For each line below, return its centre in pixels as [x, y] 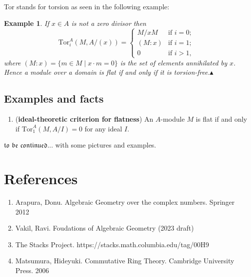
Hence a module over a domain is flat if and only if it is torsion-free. [107, 72]
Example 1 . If [27, 23]
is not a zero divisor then [109, 23]
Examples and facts [54, 98]
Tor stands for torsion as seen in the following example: [87, 6]
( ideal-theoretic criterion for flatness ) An [84, 119]
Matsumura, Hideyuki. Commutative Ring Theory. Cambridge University [125, 261]
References [41, 179]
